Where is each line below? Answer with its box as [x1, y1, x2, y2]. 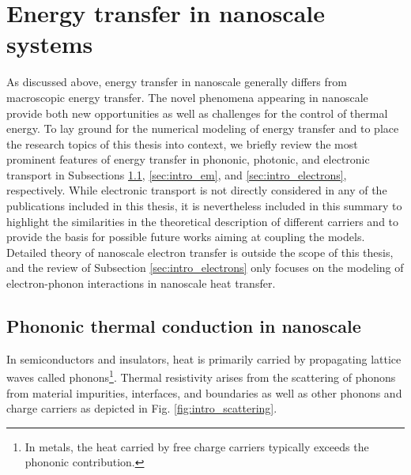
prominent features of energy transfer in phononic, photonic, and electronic [6, 151, 370, 168]
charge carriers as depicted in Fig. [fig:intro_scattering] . [6, 400, 277, 417]
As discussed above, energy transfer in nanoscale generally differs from [6, 74, 347, 90]
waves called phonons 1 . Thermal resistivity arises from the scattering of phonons [6, 367, 396, 386]
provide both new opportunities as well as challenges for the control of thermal [6, 104, 388, 121]
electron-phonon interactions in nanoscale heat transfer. [6, 275, 276, 292]
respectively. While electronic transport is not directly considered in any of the [6, 182, 387, 198]
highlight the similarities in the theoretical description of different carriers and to [6, 213, 399, 229]
